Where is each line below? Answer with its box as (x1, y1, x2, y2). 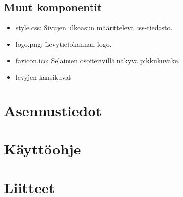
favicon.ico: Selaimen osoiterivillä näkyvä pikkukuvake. (15, 55, 180, 66)
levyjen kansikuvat (15, 71, 71, 82)
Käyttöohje (4, 139, 81, 159)
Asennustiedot (4, 100, 102, 120)
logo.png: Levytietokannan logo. (15, 39, 112, 49)
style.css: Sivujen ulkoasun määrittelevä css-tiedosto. (15, 22, 173, 33)
